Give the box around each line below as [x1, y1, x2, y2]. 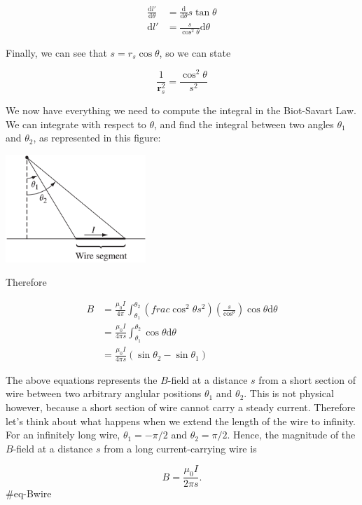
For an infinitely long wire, [6, 427, 120, 442]
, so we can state [159, 45, 231, 60]
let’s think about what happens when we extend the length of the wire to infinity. [6, 413, 356, 428]
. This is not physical [244, 386, 334, 401]
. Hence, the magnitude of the [227, 427, 356, 442]
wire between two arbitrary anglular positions [6, 386, 202, 401]
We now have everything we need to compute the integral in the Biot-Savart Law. [6, 103, 356, 118]
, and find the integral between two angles [154, 116, 334, 131]
